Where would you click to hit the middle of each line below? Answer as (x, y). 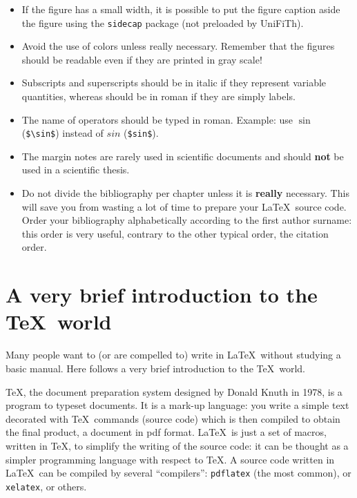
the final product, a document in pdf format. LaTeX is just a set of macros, (166, 432)
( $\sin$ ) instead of (62, 133)
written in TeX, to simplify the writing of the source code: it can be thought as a (177, 445)
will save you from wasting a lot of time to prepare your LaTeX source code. (184, 206)
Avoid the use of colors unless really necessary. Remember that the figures (178, 46)
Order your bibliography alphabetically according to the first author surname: (187, 220)
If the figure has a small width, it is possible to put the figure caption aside (181, 9)
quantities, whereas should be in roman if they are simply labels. (158, 96)
